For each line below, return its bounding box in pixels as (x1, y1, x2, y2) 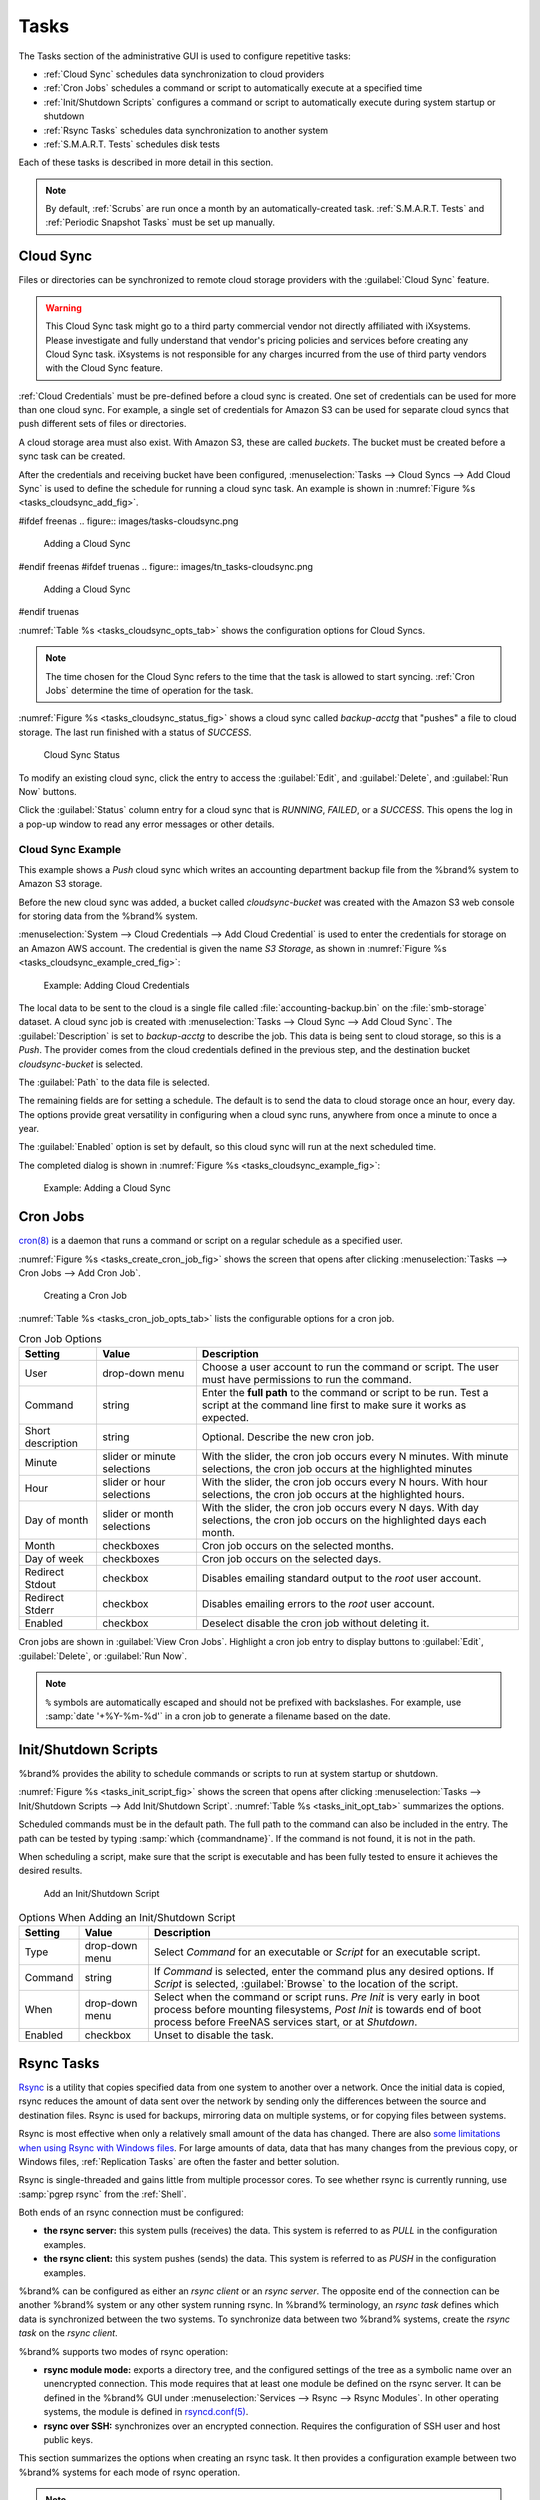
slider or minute (101, 1450, 177, 1464)
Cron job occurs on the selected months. (201, 1539, 395, 1553)
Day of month (24, 1513, 89, 1527)
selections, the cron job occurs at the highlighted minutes (201, 1462, 473, 1476)
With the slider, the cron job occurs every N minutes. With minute (201, 1450, 509, 1464)
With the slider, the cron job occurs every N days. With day (201, 1501, 479, 1515)
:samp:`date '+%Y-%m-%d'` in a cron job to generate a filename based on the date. (45, 1710, 391, 1722)
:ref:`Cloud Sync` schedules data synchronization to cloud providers (43, 68, 325, 80)
